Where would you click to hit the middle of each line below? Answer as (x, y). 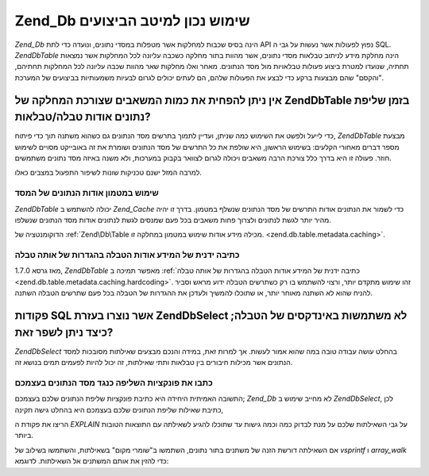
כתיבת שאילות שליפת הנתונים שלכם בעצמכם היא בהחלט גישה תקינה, (119, 409)
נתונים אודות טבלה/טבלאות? (83, 117)
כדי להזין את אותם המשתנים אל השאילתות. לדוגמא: (92, 461)
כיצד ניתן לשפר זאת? (64, 332)
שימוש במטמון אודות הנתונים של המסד (87, 193)
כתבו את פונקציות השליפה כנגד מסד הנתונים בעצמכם (114, 382)
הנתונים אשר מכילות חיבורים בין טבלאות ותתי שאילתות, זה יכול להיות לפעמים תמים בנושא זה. (154, 363)
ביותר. (24, 436)
